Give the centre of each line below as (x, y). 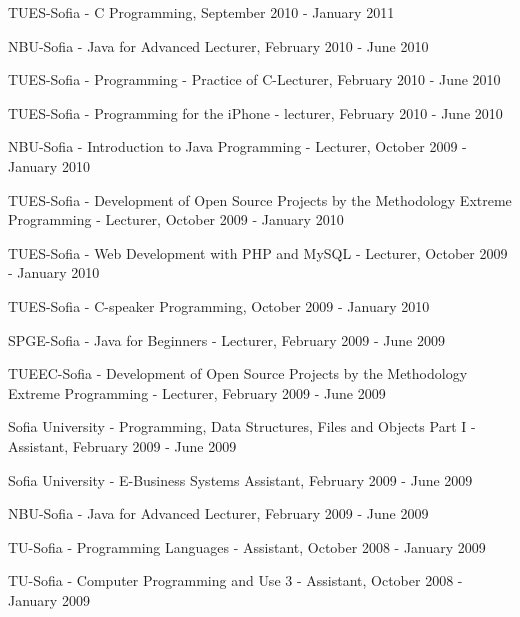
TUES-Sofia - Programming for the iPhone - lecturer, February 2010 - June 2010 (255, 112)
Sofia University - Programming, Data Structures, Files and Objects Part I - (242, 426)
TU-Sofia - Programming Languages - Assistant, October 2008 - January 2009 (247, 546)
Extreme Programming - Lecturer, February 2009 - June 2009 (197, 392)
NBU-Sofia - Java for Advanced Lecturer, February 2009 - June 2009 (218, 513)
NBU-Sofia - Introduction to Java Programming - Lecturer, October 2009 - (237, 146)
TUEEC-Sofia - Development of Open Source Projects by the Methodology (238, 373)
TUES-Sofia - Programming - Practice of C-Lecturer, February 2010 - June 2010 (254, 79)
